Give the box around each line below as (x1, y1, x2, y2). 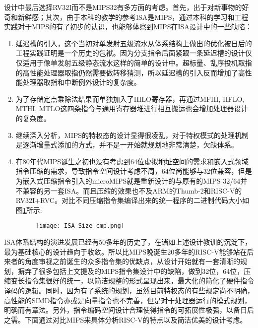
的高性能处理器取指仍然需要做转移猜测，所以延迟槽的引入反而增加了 (15, 67, 238, 77)
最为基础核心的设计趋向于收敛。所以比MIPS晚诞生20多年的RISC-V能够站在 (4, 246, 247, 257)
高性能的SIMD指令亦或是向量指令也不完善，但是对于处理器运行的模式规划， (4, 295, 252, 305)
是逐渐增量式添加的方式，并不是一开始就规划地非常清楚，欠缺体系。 (15, 139, 238, 150)
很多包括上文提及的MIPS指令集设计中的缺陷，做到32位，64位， (38, 265, 244, 276)
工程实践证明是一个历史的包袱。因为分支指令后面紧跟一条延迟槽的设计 (15, 48, 245, 58)
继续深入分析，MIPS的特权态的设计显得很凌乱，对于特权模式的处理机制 (15, 130, 249, 140)
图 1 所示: (15, 204, 42, 215)
